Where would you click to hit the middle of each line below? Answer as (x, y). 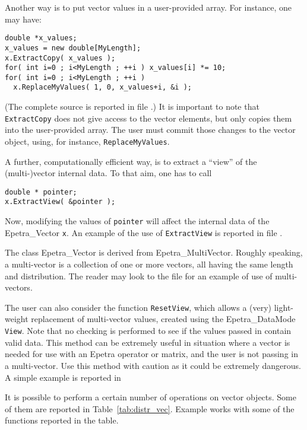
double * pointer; (41, 192)
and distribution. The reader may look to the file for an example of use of (139, 275)
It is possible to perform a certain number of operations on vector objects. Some (151, 397)
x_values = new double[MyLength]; (73, 48)
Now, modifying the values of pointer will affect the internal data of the (137, 221)
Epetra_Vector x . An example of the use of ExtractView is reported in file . (144, 232)
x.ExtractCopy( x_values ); (60, 58)
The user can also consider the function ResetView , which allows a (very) (138, 307)
